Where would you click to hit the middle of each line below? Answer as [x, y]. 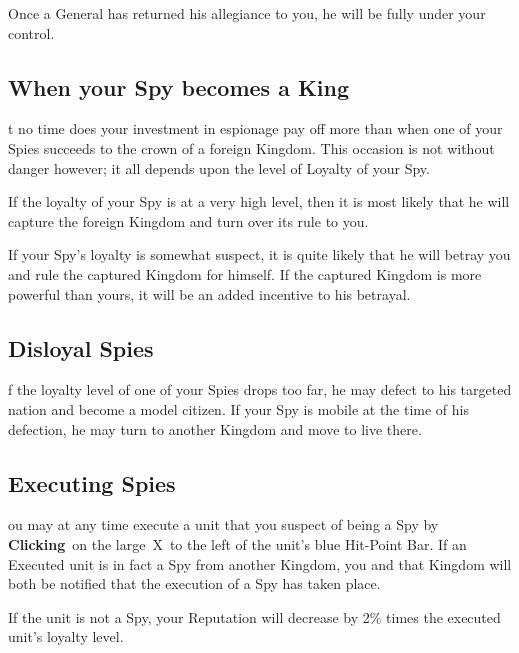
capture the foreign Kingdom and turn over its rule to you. [188, 220]
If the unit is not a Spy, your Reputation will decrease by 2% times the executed [254, 616]
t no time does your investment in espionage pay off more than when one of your [255, 128]
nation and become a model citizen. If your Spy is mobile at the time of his [239, 408]
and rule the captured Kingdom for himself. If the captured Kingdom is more [245, 273]
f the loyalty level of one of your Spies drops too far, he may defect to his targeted [260, 389]
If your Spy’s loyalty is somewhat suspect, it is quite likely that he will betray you [259, 254]
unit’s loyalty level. [66, 636]
